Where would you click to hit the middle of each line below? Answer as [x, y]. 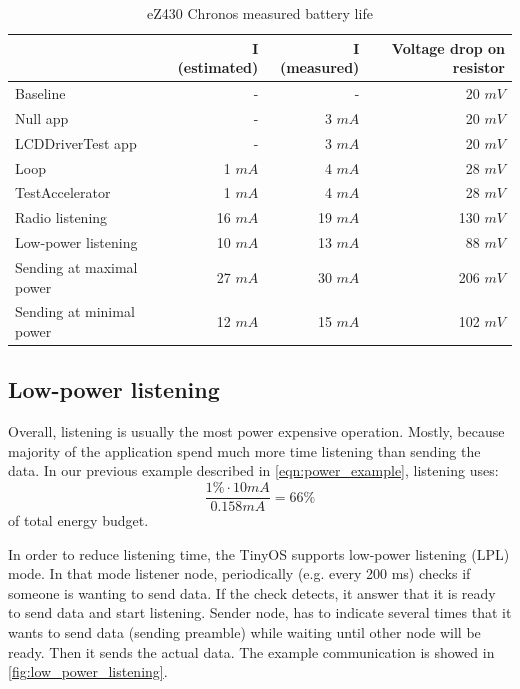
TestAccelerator [63, 192]
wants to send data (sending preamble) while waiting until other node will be [244, 632]
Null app [42, 117]
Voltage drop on [448, 47]
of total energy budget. [78, 520]
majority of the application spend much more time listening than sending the [244, 450]
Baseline [40, 93]
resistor [478, 67]
